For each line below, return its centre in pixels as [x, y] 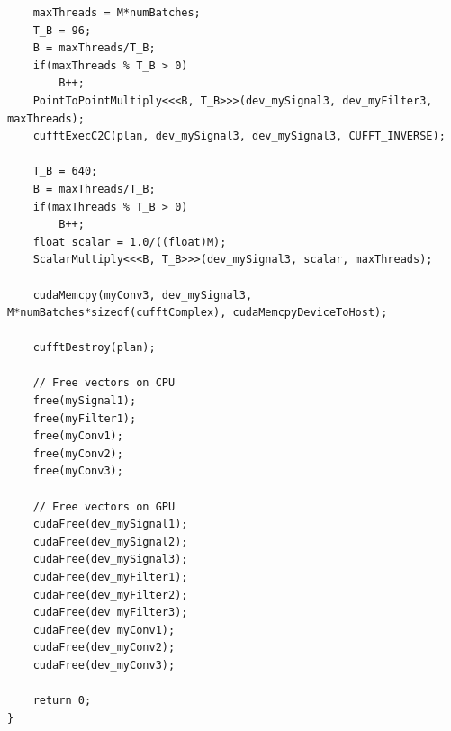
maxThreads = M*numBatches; [117, 13]
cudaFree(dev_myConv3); [104, 665]
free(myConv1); [78, 436]
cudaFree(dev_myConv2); [104, 648]
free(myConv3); [78, 471]
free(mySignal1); [85, 401]
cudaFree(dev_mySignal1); [110, 524]
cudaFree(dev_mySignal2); [110, 541]
